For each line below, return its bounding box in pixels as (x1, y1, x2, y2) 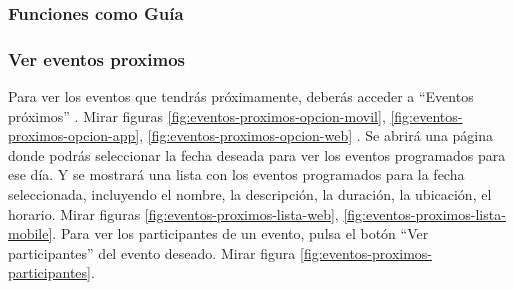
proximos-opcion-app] (8, 125, 140, 146)
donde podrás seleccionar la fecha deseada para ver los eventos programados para (8, 144, 506, 165)
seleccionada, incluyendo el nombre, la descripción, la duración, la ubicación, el (8, 184, 492, 205)
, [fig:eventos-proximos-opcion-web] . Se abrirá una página (139, 125, 494, 146)
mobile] (8, 223, 53, 244)
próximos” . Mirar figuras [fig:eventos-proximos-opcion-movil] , (8, 105, 386, 126)
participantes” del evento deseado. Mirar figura (8, 242, 296, 263)
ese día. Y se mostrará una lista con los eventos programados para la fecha (8, 164, 465, 185)
